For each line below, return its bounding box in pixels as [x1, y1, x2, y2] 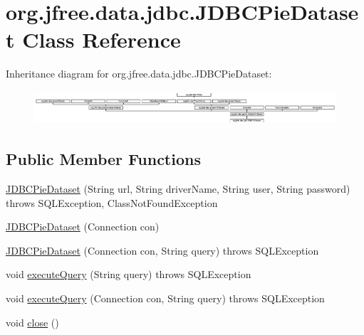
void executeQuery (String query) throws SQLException [6, 267, 251, 282]
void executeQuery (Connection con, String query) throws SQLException [6, 291, 325, 306]
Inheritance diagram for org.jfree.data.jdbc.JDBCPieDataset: [6, 66, 272, 81]
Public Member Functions [6, 148, 201, 170]
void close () [6, 314, 59, 329]
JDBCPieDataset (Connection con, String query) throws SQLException [6, 243, 319, 257]
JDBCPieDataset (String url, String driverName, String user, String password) [6, 181, 350, 196]
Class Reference [22, 25, 181, 54]
